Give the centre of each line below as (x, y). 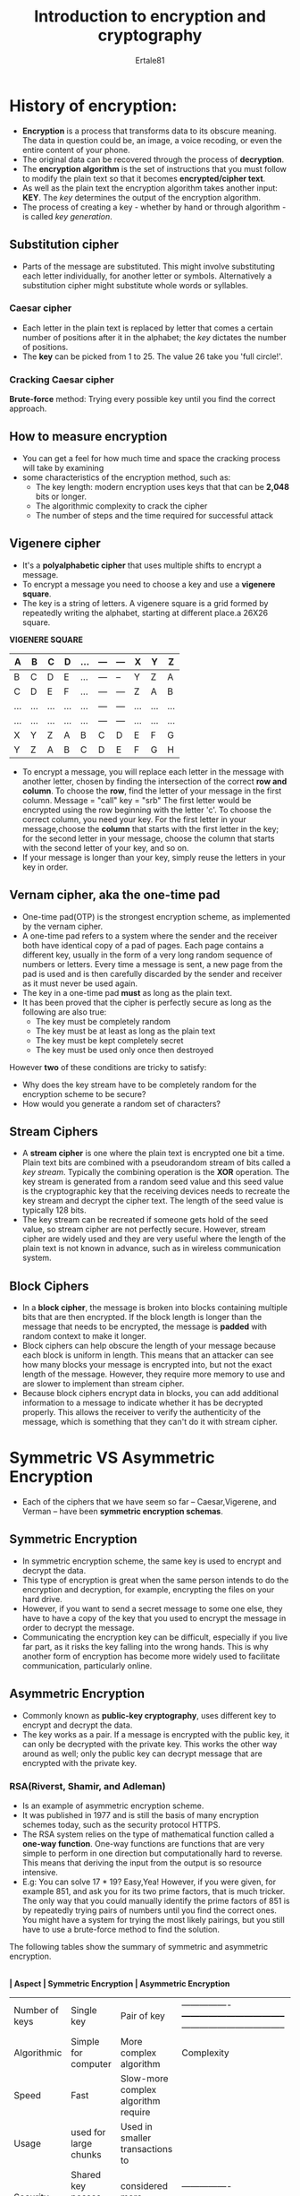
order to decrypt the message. (78, 1627)
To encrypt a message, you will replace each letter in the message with (153, 771)
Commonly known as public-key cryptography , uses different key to (149, 1715)
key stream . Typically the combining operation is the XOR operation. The (156, 1172)
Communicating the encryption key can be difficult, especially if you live (155, 1637)
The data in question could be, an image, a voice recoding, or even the (152, 140)
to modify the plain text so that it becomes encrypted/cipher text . (144, 178)
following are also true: (64, 1012)
